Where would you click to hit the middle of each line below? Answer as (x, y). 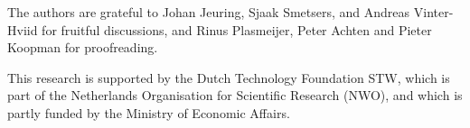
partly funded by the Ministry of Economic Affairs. (149, 112)
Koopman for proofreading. (83, 47)
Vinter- (433, 12)
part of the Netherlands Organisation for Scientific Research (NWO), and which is (235, 95)
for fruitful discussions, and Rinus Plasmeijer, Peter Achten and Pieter (237, 29)
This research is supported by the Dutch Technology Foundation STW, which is (229, 77)
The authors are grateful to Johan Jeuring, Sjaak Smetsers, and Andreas (209, 12)
